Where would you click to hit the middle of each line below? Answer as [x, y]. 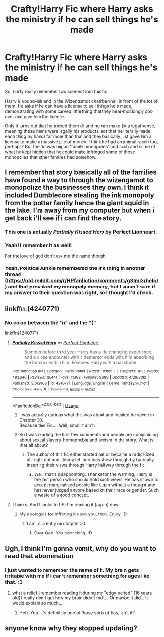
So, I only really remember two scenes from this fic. [57, 91]
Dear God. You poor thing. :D [63, 533]
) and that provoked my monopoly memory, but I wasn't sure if [80, 287]
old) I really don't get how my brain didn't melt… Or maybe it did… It [80, 598]
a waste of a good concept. [61, 495]
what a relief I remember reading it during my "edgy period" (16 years [82, 593]
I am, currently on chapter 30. [57, 524]
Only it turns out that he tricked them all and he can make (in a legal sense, [80, 126]
